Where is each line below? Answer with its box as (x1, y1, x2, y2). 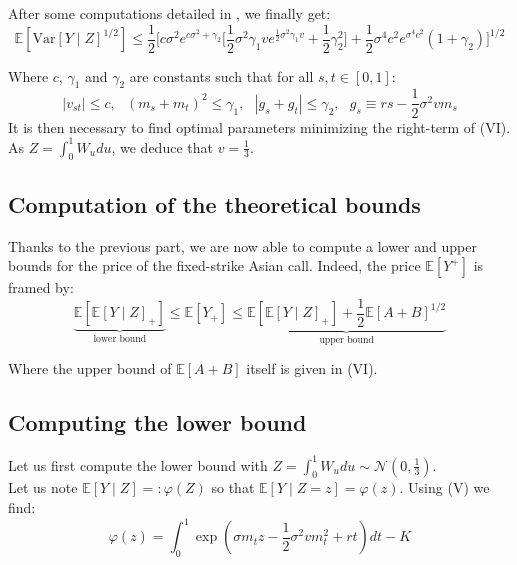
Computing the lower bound (8, 407, 307, 438)
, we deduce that (111, 136, 213, 157)
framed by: (8, 277, 74, 298)
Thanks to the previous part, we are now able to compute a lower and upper (8, 235, 477, 256)
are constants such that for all (129, 65, 314, 86)
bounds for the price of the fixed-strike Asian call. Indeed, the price (8, 255, 421, 276)
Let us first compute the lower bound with (8, 454, 268, 475)
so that (211, 477, 255, 498)
